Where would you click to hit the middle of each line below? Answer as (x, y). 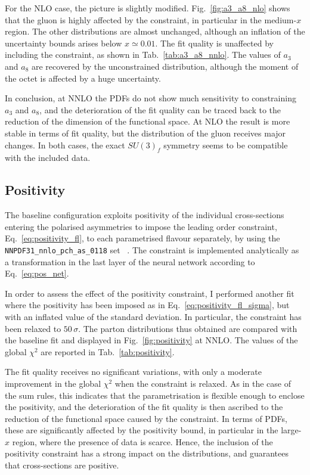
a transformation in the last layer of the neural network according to (130, 261)
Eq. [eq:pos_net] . (37, 273)
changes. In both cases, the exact (65, 145)
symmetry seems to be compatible (226, 145)
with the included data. (48, 158)
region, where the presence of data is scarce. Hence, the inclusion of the (142, 441)
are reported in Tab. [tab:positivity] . (108, 351)
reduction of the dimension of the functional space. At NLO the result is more (148, 121)
